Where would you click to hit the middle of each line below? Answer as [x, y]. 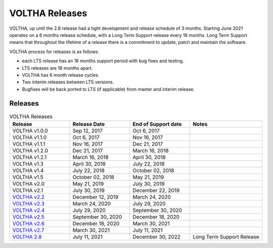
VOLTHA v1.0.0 [30, 130]
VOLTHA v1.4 [28, 170]
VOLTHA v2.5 [29, 217]
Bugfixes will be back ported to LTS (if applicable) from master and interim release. [108, 89]
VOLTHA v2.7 [28, 230]
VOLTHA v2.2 [29, 197]
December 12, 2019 [96, 197]
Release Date [89, 124]
